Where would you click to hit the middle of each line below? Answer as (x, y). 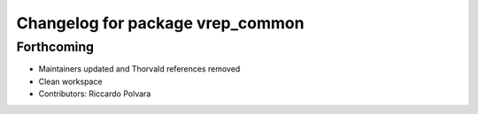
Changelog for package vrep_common (160, 23)
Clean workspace (70, 81)
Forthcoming (55, 47)
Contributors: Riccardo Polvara (95, 94)
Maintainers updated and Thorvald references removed (139, 69)
